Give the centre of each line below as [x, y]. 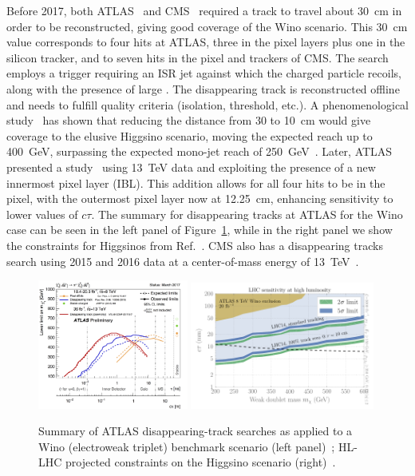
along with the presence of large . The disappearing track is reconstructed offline [203, 88]
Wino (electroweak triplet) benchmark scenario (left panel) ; [187, 446]
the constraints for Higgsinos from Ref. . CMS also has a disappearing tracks [195, 245]
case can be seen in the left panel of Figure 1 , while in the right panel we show [200, 230]
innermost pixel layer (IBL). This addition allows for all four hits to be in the [196, 182]
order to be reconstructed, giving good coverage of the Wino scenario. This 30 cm [207, 26]
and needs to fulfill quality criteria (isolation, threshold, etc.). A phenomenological [208, 104]
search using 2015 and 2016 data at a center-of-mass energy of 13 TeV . [183, 261]
